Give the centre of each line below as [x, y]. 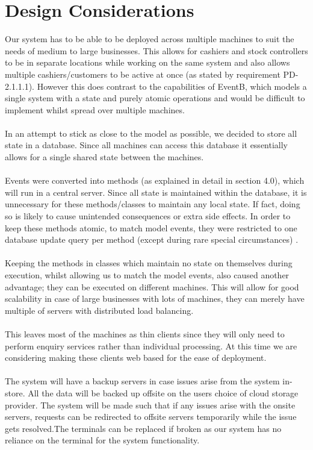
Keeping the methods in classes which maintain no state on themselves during [149, 263]
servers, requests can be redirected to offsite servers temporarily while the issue [151, 417]
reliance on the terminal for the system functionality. [102, 440]
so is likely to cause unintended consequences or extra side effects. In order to [148, 216]
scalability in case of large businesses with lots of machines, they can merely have [155, 298]
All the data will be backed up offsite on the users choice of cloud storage [163, 392]
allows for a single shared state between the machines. [104, 157]
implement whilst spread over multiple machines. [95, 109]
